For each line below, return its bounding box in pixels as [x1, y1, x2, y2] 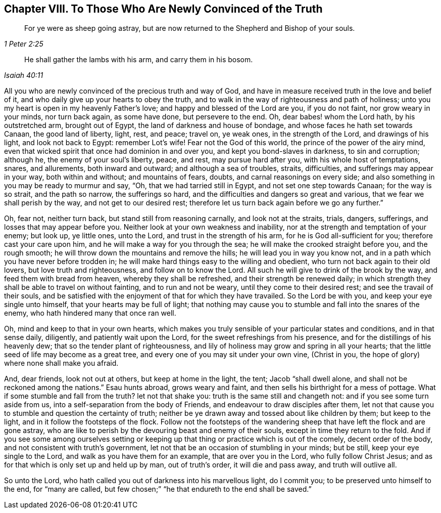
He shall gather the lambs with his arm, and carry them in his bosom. [24, 55, 253, 64]
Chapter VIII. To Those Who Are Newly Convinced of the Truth [4, 3, 323, 15]
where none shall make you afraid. [4, 359, 119, 368]
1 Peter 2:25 [4, 39, 43, 49]
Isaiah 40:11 [4, 71, 43, 80]
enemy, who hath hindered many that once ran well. [4, 309, 176, 318]
